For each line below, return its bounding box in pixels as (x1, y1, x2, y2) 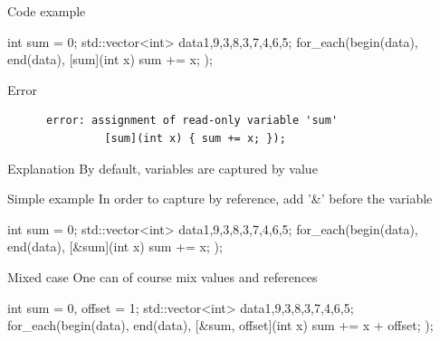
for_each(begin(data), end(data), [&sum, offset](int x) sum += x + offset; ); (7, 316, 434, 335)
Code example (7, 2, 86, 20)
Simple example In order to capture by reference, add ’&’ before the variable (7, 189, 433, 208)
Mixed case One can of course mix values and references (7, 267, 318, 286)
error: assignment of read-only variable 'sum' (45, 114, 339, 128)
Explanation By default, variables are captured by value (7, 158, 318, 177)
